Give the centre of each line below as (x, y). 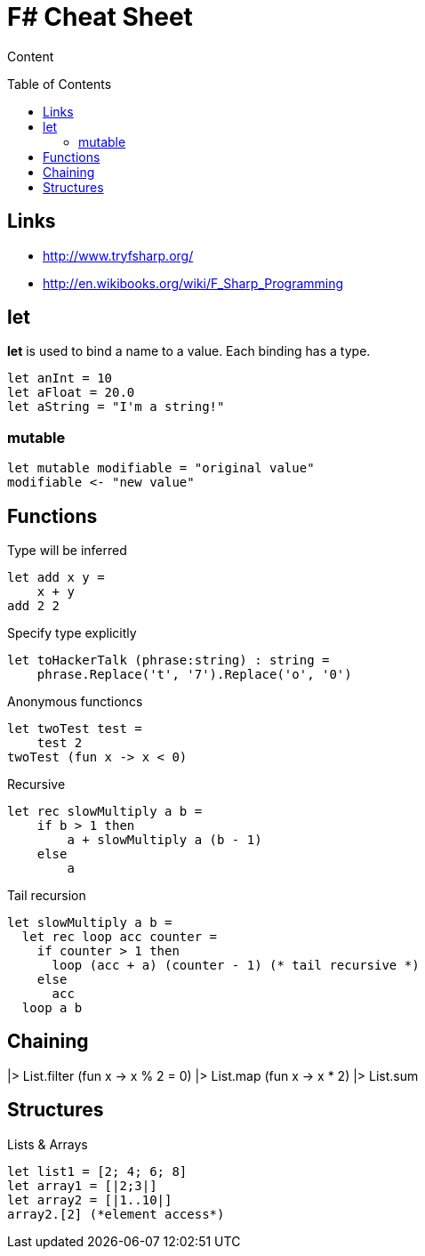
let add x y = (56, 578)
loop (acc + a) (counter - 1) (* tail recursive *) (236, 966)
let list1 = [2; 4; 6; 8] (97, 1171)
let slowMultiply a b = (90, 923)
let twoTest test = (75, 729)
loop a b (52, 1008)
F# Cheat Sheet (100, 17)
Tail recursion (47, 896)
